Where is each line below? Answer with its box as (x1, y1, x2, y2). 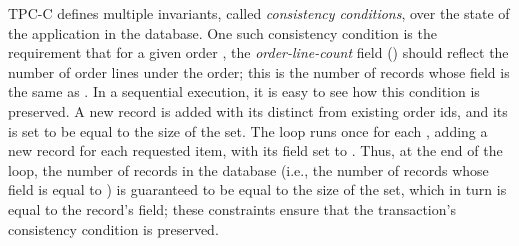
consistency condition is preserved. (8, 218, 219, 239)
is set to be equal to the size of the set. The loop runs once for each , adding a (8, 120, 488, 141)
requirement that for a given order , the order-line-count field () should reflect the (8, 42, 509, 63)
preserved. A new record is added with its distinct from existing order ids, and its (8, 100, 508, 121)
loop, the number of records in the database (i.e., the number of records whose (8, 159, 489, 180)
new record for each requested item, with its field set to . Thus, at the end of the (8, 140, 503, 161)
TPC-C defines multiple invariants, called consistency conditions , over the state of (8, 3, 510, 23)
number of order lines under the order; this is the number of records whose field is (8, 61, 510, 82)
